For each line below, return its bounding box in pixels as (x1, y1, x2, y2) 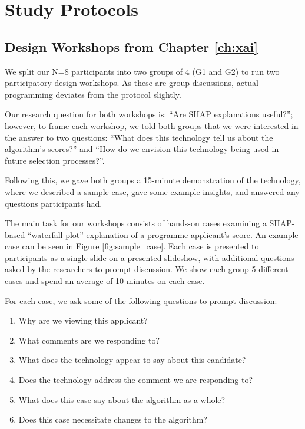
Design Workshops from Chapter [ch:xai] (5, 37, 258, 55)
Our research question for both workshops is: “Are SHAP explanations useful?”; (5, 108, 293, 120)
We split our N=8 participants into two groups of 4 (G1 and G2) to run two (5, 65, 280, 77)
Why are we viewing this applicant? (18, 314, 148, 326)
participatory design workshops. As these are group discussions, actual (5, 77, 259, 89)
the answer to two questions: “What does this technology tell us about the (5, 131, 273, 143)
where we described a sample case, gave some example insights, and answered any (5, 185, 300, 197)
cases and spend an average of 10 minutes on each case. (5, 275, 205, 287)
